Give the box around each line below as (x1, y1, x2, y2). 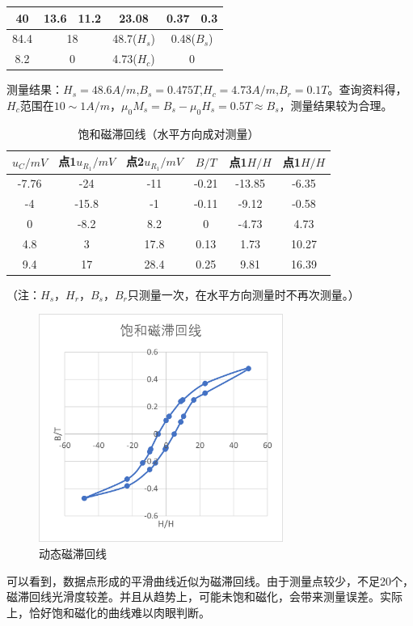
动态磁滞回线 (39, 545, 107, 562)
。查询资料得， (327, 81, 407, 98)
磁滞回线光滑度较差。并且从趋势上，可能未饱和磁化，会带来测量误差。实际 (6, 588, 402, 605)
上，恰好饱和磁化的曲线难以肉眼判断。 (6, 603, 210, 620)
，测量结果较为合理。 (279, 96, 393, 113)
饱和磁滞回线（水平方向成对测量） (78, 125, 259, 142)
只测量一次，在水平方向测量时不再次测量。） (127, 286, 360, 302)
